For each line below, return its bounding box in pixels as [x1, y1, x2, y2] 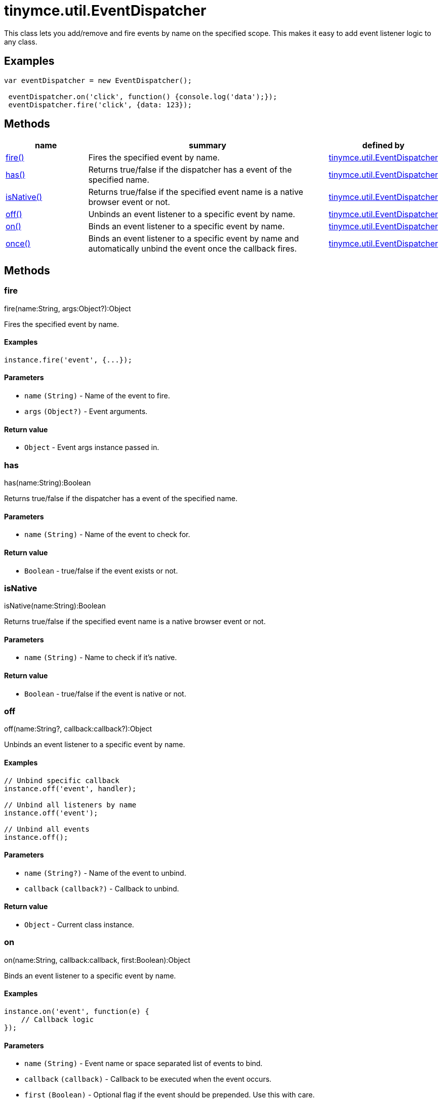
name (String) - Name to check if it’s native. [24, 653, 177, 662]
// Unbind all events [4, 825, 90, 833]
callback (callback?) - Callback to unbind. [24, 884, 179, 893]
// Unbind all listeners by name [4, 800, 137, 809]
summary [188, 140, 226, 151]
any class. [4, 37, 37, 46]
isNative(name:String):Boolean [4, 601, 106, 610]
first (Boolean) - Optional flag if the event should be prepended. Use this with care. [24, 1090, 315, 1099]
